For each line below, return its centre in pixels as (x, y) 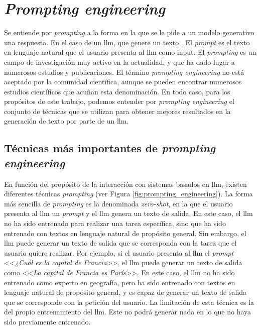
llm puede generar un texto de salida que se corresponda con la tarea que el (120, 243)
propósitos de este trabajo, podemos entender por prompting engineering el (119, 101)
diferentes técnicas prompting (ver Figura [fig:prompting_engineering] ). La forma (128, 194)
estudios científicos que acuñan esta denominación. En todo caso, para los (117, 91)
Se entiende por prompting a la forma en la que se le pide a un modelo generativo (129, 32)
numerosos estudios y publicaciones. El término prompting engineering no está (124, 72)
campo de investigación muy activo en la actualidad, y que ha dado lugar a (119, 62)
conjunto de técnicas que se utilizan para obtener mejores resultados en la (117, 111)
